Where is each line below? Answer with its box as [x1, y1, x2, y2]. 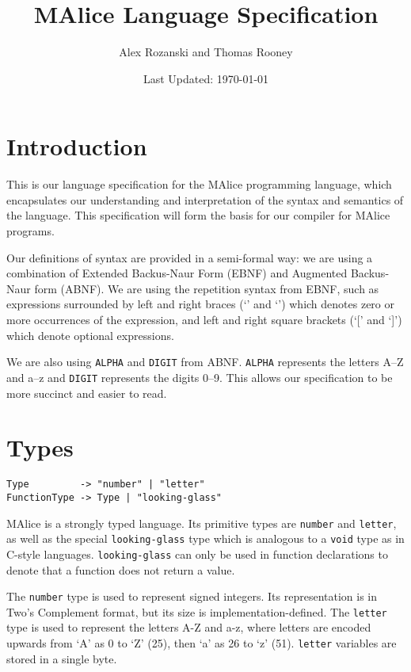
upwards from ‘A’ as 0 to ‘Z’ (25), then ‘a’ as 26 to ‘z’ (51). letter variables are [6, 635, 397, 651]
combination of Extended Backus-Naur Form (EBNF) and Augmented [6, 265, 348, 281]
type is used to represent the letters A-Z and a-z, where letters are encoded [6, 619, 371, 636]
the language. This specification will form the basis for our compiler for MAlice [6, 207, 390, 223]
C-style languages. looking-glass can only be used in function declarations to [6, 545, 388, 562]
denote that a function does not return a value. [6, 561, 235, 578]
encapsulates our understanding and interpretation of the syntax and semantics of [6, 191, 404, 208]
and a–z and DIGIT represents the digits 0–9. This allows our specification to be [6, 368, 393, 385]
